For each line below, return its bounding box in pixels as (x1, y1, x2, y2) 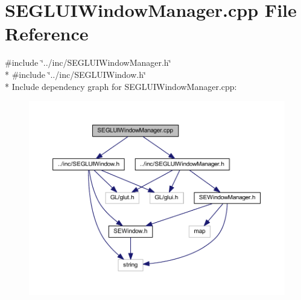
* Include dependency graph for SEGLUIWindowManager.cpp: (5, 80, 237, 92)
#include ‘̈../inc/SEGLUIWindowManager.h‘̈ (5, 56, 171, 69)
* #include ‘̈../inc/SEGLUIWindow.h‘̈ (5, 68, 146, 80)
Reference (5, 21, 89, 46)
